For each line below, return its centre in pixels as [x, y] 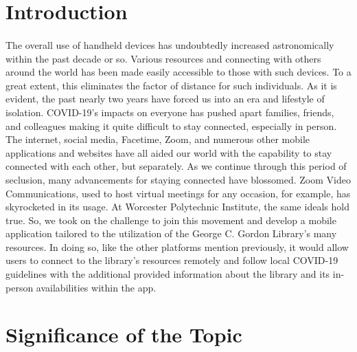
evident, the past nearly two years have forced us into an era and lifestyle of [165, 99]
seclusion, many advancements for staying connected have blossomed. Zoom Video [178, 179]
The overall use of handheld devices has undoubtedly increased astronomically [170, 44]
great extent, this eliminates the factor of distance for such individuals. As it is [171, 85]
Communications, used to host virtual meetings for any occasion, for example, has [178, 193]
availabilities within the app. [96, 287]
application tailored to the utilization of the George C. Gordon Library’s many [171, 233]
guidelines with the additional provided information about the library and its [168, 274]
